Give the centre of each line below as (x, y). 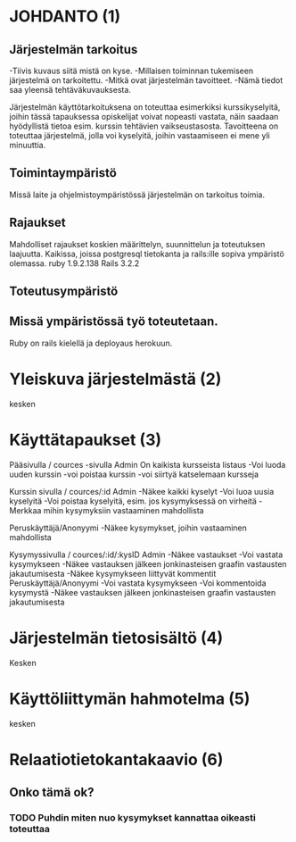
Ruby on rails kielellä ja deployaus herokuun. (91, 343)
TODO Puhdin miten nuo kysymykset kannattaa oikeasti (132, 818)
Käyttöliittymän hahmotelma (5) (130, 699)
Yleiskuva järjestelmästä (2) (115, 379)
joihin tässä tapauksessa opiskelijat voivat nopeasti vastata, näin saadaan (144, 117)
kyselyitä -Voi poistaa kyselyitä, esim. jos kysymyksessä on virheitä (133, 501)
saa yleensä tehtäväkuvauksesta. (70, 90)
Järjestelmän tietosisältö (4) (116, 638)
